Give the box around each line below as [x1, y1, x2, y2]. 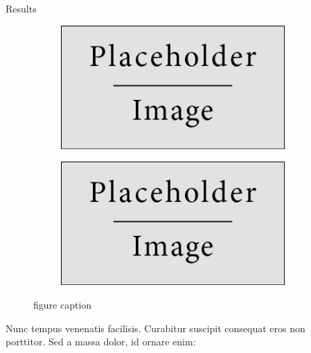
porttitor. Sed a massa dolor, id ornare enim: [6, 334, 196, 349]
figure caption [33, 298, 92, 311]
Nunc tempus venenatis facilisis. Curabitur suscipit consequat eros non [6, 320, 305, 335]
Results [6, 1, 37, 15]
